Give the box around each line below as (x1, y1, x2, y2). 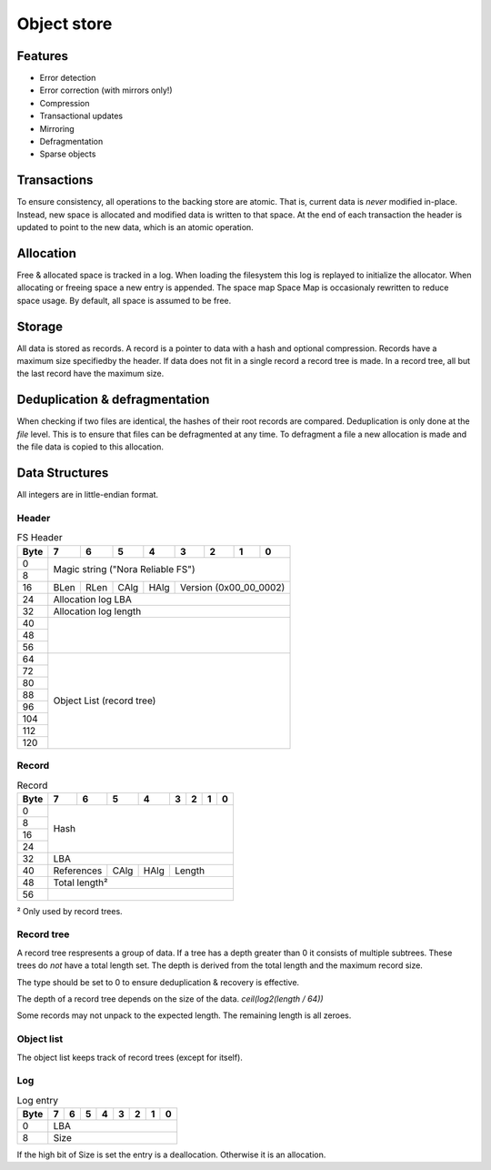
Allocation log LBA (53, 592, 132, 605)
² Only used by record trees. (16, 905, 123, 916)
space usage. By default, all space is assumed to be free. (16, 295, 232, 306)
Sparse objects (39, 148, 96, 159)
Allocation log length (53, 605, 142, 618)
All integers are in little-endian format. (16, 489, 159, 500)
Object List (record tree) (53, 694, 156, 707)
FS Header (16, 531, 63, 544)
